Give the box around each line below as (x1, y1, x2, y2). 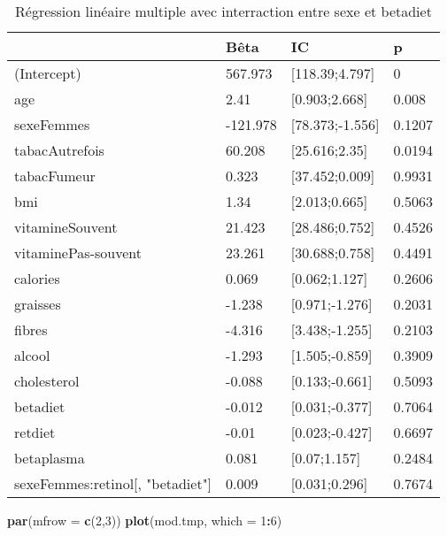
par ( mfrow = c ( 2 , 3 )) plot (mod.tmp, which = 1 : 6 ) (7, 511, 282, 529)
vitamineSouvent (14, 217, 118, 237)
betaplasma (14, 448, 85, 468)
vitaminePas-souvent (14, 242, 142, 263)
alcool (14, 345, 50, 365)
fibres (14, 319, 48, 340)
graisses (14, 294, 61, 314)
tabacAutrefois (14, 140, 104, 160)
